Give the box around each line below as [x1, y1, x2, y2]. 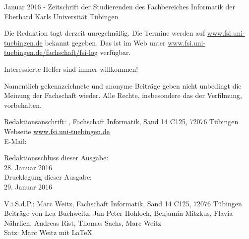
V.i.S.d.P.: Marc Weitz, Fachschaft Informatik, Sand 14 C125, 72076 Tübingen [4, 198, 242, 208]
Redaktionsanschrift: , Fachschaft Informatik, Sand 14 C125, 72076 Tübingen [4, 116, 239, 127]
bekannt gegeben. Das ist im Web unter [45, 37, 166, 48]
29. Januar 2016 [4, 181, 53, 191]
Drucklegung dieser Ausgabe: [4, 172, 92, 182]
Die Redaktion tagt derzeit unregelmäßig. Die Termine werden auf [4, 28, 205, 38]
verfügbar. [100, 47, 131, 57]
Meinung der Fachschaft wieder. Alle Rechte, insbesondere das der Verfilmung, [4, 90, 243, 100]
